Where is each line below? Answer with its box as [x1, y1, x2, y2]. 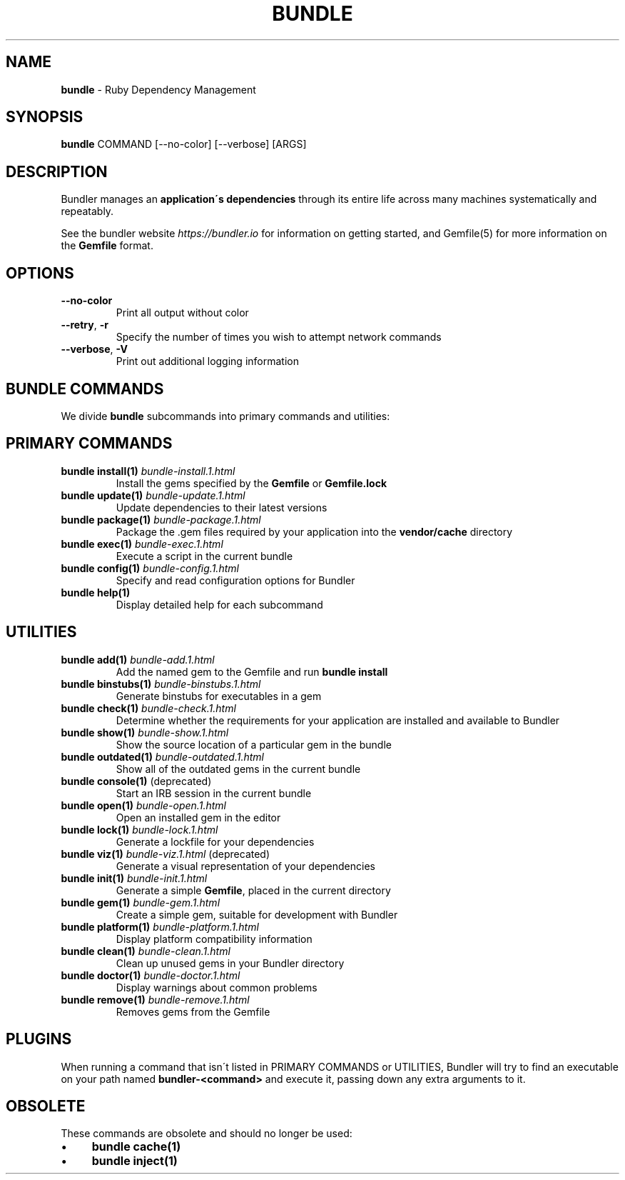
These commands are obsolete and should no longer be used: [61, 1127, 352, 1140]
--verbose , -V [61, 343, 128, 356]
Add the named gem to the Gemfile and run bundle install [116, 665, 388, 678]
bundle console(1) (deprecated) [61, 774, 212, 787]
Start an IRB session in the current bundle [116, 786, 312, 799]
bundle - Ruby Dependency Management [61, 83, 256, 96]
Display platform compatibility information [116, 932, 312, 945]
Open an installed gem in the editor [116, 811, 281, 824]
